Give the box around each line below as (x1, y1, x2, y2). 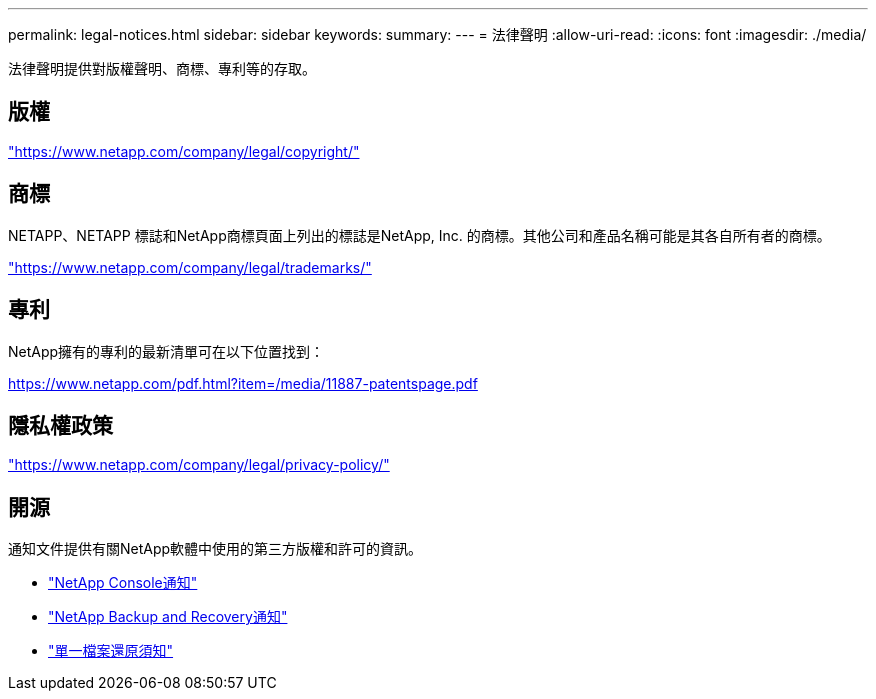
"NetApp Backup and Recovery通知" (48, 608, 288, 626)
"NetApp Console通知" (48, 574, 198, 592)
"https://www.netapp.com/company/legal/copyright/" (8, 142, 360, 160)
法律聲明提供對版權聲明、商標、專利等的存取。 (8, 60, 316, 77)
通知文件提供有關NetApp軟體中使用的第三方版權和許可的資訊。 (8, 540, 423, 558)
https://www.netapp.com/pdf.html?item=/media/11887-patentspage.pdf (8, 374, 478, 392)
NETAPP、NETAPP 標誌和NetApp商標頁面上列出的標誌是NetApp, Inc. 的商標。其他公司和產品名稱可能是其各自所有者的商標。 (8, 226, 831, 244)
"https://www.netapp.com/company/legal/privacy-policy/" (8, 456, 390, 474)
